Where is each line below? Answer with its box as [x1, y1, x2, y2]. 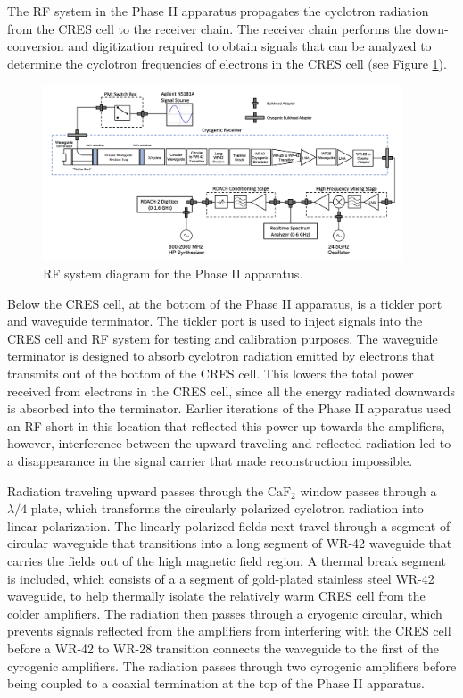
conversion [7, 37, 64, 55]
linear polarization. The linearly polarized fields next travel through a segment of [7, 516, 451, 535]
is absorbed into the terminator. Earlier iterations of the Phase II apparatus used [7, 399, 451, 418]
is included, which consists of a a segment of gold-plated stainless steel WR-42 [7, 569, 434, 587]
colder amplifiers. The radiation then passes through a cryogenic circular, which [7, 603, 442, 622]
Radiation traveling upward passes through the [7, 481, 264, 500]
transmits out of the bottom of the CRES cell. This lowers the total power [7, 364, 414, 382]
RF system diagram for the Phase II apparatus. [43, 264, 303, 283]
